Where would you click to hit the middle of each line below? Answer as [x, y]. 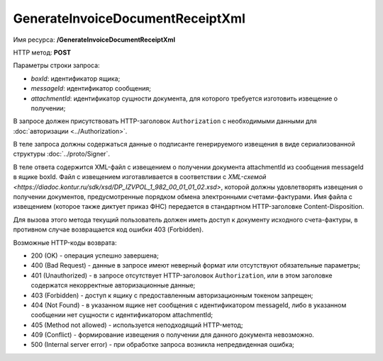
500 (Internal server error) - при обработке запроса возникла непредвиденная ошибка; [162, 345]
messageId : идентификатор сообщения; [91, 88]
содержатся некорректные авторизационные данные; [113, 285]
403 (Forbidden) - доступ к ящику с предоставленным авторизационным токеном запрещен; [172, 295]
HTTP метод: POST [42, 52]
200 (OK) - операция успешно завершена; [95, 256]
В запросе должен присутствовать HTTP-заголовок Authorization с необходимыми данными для [165, 121]
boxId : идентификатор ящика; [76, 79]
